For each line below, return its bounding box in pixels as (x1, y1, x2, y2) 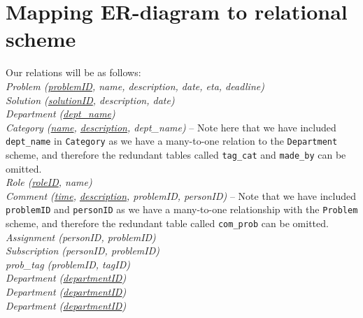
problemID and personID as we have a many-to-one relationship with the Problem (6, 202, 358, 217)
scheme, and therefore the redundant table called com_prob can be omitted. (6, 216, 329, 231)
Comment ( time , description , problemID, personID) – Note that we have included (6, 188, 356, 203)
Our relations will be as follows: (6, 65, 141, 80)
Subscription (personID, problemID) (6, 243, 159, 258)
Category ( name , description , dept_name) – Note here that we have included (6, 120, 336, 134)
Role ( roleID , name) (6, 175, 92, 189)
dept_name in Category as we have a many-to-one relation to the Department (6, 133, 338, 148)
